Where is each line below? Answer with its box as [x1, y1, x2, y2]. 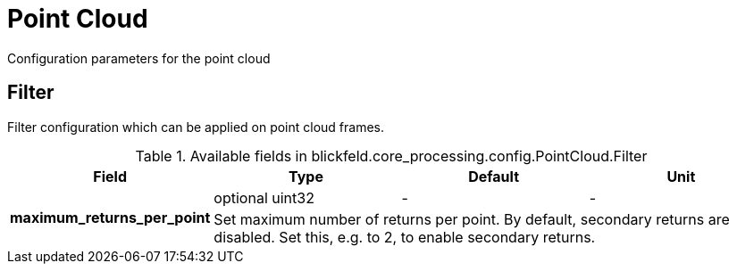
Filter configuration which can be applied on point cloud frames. [7, 119, 385, 135]
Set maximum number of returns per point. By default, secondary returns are [214, 209, 730, 228]
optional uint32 [214, 188, 314, 207]
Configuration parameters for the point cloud [7, 50, 271, 66]
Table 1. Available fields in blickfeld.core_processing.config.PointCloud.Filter [135, 146, 648, 165]
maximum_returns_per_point [10, 208, 211, 226]
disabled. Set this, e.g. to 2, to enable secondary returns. [214, 227, 596, 246]
